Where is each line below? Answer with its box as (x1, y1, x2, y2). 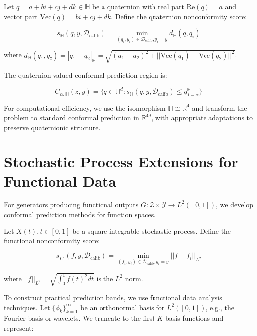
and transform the (192, 102, 247, 113)
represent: (4, 323, 34, 333)
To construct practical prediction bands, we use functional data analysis (4, 292, 222, 303)
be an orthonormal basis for (80, 302, 165, 312)
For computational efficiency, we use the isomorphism (4, 102, 166, 113)
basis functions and (165, 313, 224, 323)
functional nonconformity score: (4, 235, 100, 245)
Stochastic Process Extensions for (4, 151, 238, 171)
